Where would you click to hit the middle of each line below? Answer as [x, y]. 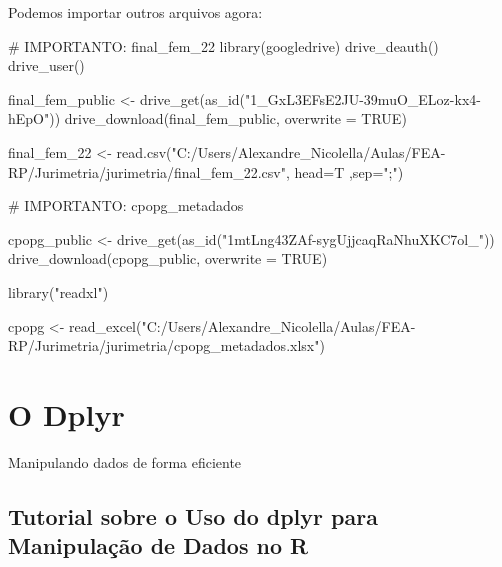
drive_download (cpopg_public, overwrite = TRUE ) [168, 258]
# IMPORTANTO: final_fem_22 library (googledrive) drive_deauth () [223, 45]
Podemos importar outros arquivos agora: [135, 12]
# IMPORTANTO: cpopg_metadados [126, 205]
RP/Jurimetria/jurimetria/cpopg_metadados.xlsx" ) [166, 345]
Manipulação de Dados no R [158, 545]
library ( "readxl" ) [58, 291]
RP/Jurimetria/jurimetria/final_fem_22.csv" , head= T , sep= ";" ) [206, 171]
